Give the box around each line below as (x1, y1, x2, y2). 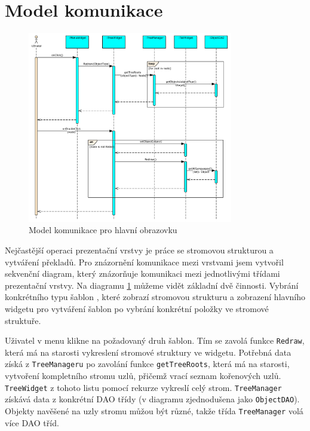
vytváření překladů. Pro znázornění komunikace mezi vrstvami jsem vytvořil (5, 255, 284, 268)
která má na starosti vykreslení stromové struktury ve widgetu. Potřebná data (5, 346, 291, 358)
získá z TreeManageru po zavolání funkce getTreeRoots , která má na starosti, (5, 357, 290, 370)
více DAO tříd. (5, 416, 59, 429)
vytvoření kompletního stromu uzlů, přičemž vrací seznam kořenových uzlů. (5, 369, 281, 382)
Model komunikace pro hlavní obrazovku (29, 224, 177, 236)
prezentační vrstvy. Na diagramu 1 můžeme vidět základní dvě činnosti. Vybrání (5, 279, 299, 291)
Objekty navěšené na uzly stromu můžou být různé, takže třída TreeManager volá (5, 404, 303, 417)
